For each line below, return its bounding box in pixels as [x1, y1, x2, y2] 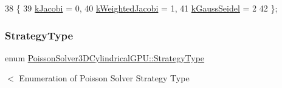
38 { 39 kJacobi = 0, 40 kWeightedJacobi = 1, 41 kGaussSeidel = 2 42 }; [5, 2, 278, 14]
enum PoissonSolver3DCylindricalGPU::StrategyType [5, 51, 205, 64]
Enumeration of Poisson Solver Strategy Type [19, 72, 190, 84]
